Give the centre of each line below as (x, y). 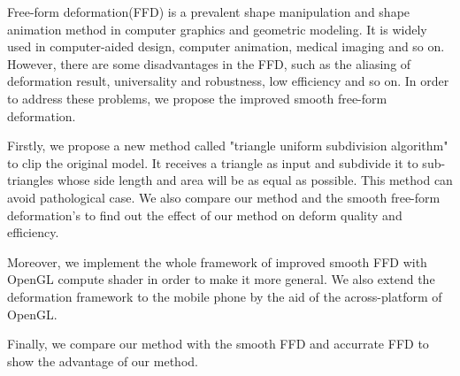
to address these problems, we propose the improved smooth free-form (197, 98)
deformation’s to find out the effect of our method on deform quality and (205, 215)
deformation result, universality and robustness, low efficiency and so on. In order (228, 81)
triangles (31, 180)
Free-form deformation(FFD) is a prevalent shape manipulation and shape (209, 12)
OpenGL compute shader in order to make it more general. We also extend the (221, 279)
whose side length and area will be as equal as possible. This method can (255, 180)
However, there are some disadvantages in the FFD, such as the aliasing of (209, 63)
